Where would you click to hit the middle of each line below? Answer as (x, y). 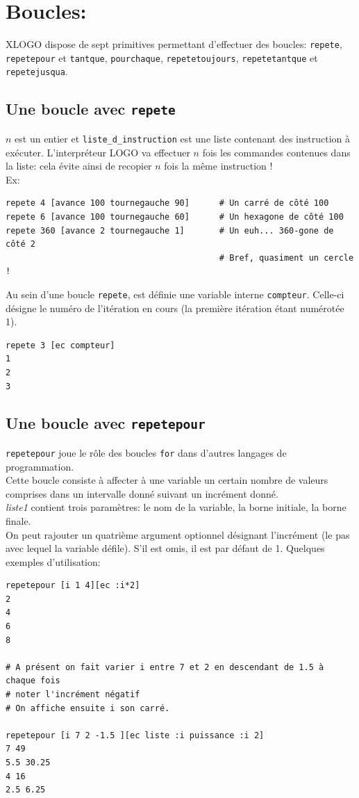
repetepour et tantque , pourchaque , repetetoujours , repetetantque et (162, 57)
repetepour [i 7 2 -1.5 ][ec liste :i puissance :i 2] (135, 735)
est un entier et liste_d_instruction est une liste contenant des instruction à (183, 138)
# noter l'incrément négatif (73, 695)
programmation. (40, 466)
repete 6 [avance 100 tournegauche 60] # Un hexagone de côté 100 (175, 217)
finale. (18, 520)
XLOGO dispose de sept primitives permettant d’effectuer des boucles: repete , (174, 44)
